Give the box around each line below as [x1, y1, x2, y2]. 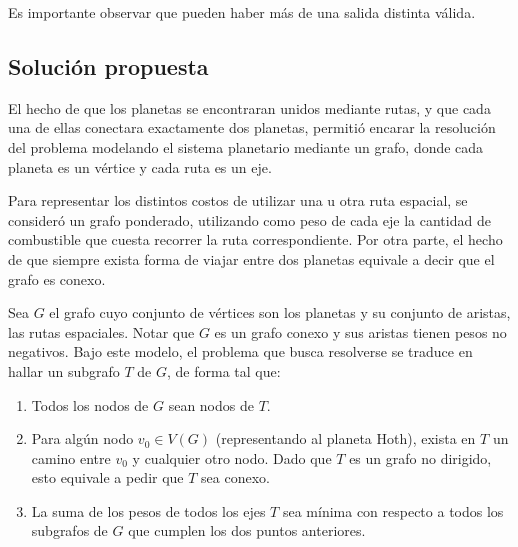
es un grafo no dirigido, [349, 447, 492, 468]
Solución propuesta [8, 50, 209, 81]
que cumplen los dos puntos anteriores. [128, 520, 366, 541]
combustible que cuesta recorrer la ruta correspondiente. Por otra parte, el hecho [8, 229, 503, 250]
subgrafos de [31, 520, 108, 541]
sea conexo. [201, 467, 270, 488]
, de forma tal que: [167, 360, 281, 381]
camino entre [31, 447, 111, 468]
